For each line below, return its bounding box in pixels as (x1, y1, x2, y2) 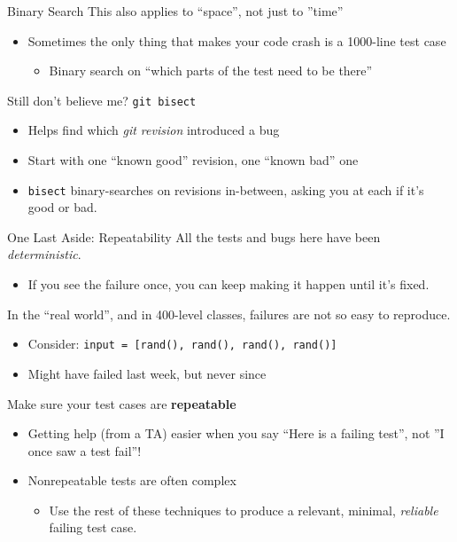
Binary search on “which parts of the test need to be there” (49, 61, 373, 80)
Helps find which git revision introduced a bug (27, 121, 280, 139)
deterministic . (7, 245, 81, 263)
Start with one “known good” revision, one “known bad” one (27, 151, 359, 169)
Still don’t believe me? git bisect (7, 90, 197, 109)
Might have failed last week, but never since (27, 364, 267, 382)
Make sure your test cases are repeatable (7, 394, 236, 412)
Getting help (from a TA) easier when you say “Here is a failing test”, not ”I (27, 424, 445, 443)
